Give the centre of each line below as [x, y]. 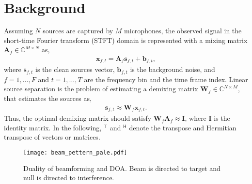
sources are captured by [78, 31]
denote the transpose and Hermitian [183, 127]
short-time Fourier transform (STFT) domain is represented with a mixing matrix [126, 40]
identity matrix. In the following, [53, 127]
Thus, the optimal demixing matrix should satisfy [78, 118]
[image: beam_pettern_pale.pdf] [75, 152]
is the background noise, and [173, 69]
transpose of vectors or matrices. [52, 137]
